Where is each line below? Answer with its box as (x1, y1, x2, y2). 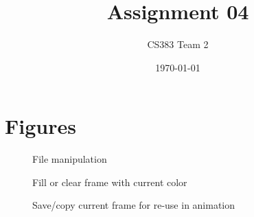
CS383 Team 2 (147, 37, 209, 52)
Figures (5, 112, 76, 140)
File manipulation (32, 152, 107, 166)
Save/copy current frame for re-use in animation (32, 198, 235, 212)
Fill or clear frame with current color (32, 174, 187, 189)
